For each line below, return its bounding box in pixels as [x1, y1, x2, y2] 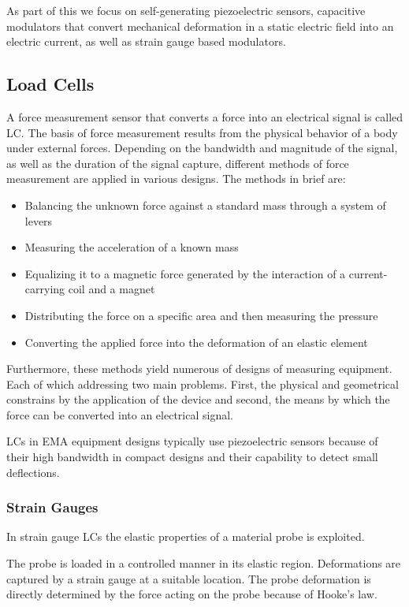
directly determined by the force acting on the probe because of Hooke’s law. [6, 586, 377, 602]
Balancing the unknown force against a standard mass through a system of [24, 196, 386, 213]
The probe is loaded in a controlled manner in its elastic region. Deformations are [6, 555, 401, 572]
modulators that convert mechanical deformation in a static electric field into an [6, 17, 394, 34]
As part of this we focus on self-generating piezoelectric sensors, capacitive [6, 2, 366, 18]
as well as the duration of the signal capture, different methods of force [6, 155, 349, 171]
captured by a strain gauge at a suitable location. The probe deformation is [6, 570, 371, 587]
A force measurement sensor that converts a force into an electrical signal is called [6, 108, 403, 125]
